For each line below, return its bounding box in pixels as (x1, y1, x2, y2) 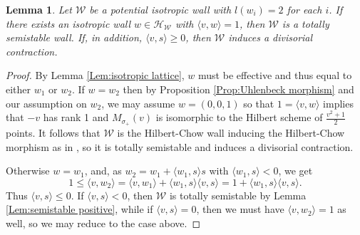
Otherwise (6, 163, 50, 178)
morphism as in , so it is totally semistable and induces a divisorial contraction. (6, 139, 354, 154)
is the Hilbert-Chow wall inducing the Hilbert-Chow (117, 125, 345, 140)
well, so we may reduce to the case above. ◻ (6, 215, 201, 230)
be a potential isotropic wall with (89, 2, 232, 16)
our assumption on (6, 95, 87, 110)
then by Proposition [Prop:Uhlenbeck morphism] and (123, 81, 354, 96)
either (6, 81, 31, 96)
